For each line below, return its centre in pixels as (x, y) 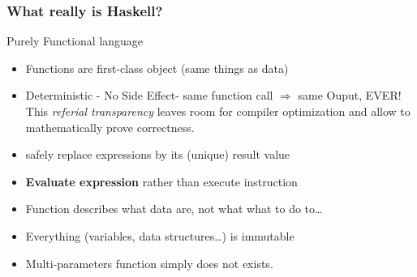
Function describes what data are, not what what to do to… (174, 209)
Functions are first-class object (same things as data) (157, 68)
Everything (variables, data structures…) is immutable (160, 235)
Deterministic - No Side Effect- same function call (149, 95)
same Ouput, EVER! (350, 95)
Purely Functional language (75, 41)
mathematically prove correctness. (110, 127)
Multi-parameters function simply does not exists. (149, 263)
